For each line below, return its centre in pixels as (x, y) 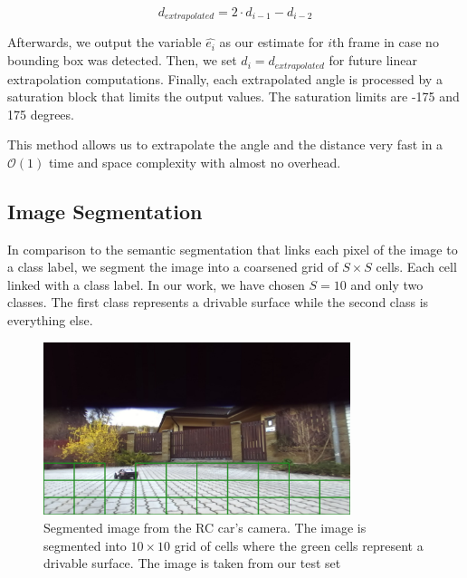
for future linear (373, 60)
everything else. (50, 320)
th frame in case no (385, 42)
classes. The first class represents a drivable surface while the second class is (218, 302)
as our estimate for (272, 42)
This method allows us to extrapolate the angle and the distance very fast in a (225, 144)
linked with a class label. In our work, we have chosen (156, 284)
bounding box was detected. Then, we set (122, 60)
